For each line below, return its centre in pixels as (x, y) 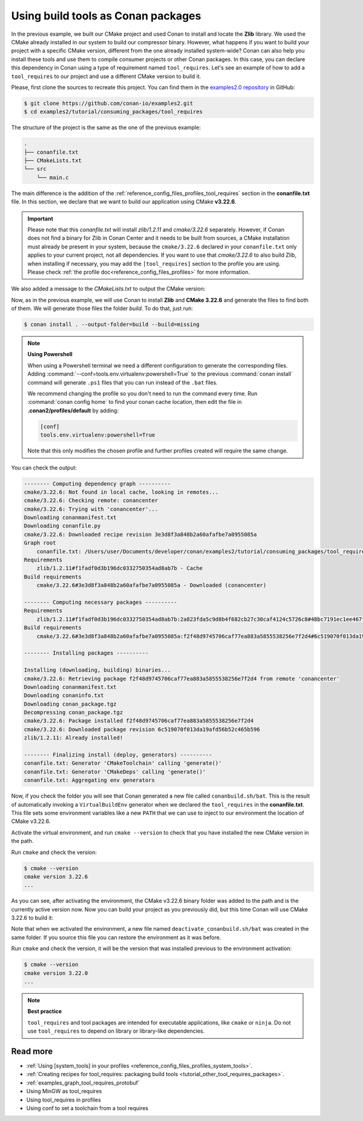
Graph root (40, 543)
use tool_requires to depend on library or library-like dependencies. (116, 1031)
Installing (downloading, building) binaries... (97, 670)
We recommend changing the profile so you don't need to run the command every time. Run (142, 393)
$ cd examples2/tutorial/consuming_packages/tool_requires (113, 112)
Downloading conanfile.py (62, 526)
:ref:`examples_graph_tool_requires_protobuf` (83, 1083)
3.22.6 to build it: (32, 918)
